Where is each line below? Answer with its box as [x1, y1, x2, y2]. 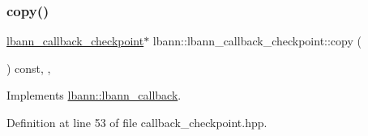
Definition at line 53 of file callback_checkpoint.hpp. [6, 114, 267, 130]
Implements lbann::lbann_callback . [6, 87, 182, 104]
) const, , [6, 59, 51, 76]
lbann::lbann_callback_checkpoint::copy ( [152, 32, 362, 49]
